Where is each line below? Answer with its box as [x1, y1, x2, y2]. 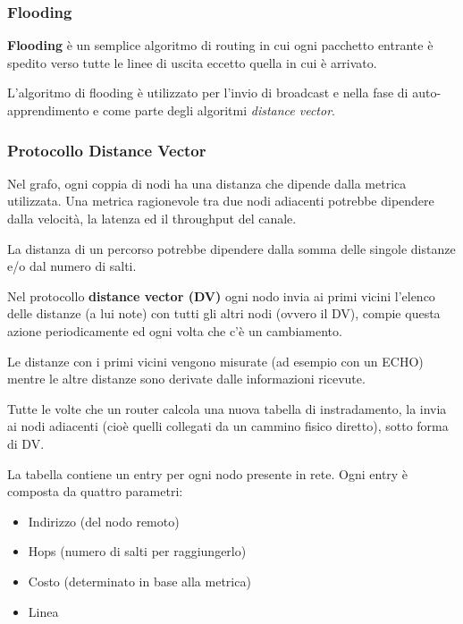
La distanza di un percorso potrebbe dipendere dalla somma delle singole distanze [7, 239, 456, 257]
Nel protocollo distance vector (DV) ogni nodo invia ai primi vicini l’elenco [7, 286, 435, 305]
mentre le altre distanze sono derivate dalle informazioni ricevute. [7, 369, 366, 388]
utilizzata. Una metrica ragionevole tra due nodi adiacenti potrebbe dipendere [7, 191, 434, 210]
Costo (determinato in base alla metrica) [28, 571, 251, 590]
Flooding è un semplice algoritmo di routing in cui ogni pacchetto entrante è [7, 36, 434, 55]
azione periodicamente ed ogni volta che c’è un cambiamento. [7, 321, 342, 340]
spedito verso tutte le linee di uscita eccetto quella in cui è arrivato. [7, 53, 377, 72]
